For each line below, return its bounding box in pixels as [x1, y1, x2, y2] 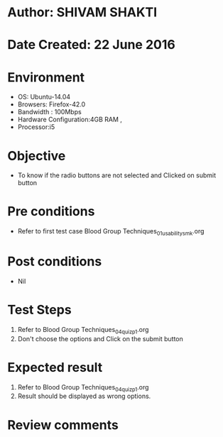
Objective [7, 148, 66, 164]
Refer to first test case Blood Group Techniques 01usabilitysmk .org [17, 227, 205, 237]
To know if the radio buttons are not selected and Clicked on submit [17, 171, 217, 179]
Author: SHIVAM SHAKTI [7, 4, 158, 21]
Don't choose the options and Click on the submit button [17, 334, 183, 343]
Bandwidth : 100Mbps [17, 108, 82, 116]
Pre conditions [7, 204, 95, 220]
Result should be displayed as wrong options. [17, 392, 151, 401]
